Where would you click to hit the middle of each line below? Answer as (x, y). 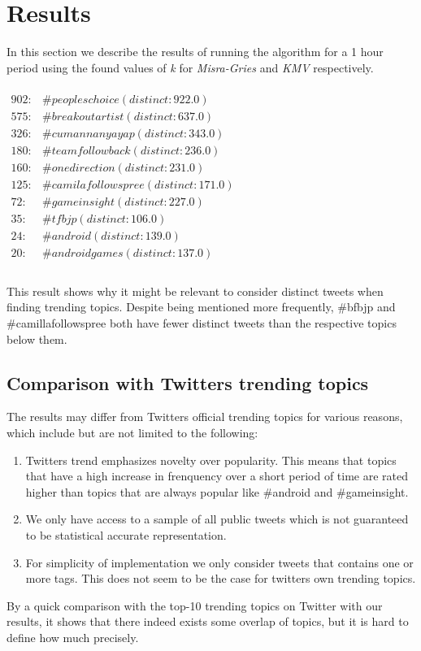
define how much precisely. (73, 637)
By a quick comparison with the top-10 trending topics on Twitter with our (195, 605)
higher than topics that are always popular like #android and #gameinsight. (217, 491)
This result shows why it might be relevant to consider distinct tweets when (195, 291)
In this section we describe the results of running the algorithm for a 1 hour (195, 52)
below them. (37, 339)
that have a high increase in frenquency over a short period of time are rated (217, 476)
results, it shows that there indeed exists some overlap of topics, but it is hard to (208, 621)
